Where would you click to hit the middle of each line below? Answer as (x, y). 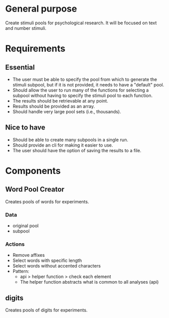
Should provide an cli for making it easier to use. (63, 145)
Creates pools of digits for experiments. (46, 310)
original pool (25, 226)
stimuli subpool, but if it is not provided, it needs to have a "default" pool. (88, 84)
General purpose (41, 9)
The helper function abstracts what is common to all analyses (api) (89, 282)
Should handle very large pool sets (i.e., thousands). (67, 111)
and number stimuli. (26, 28)
